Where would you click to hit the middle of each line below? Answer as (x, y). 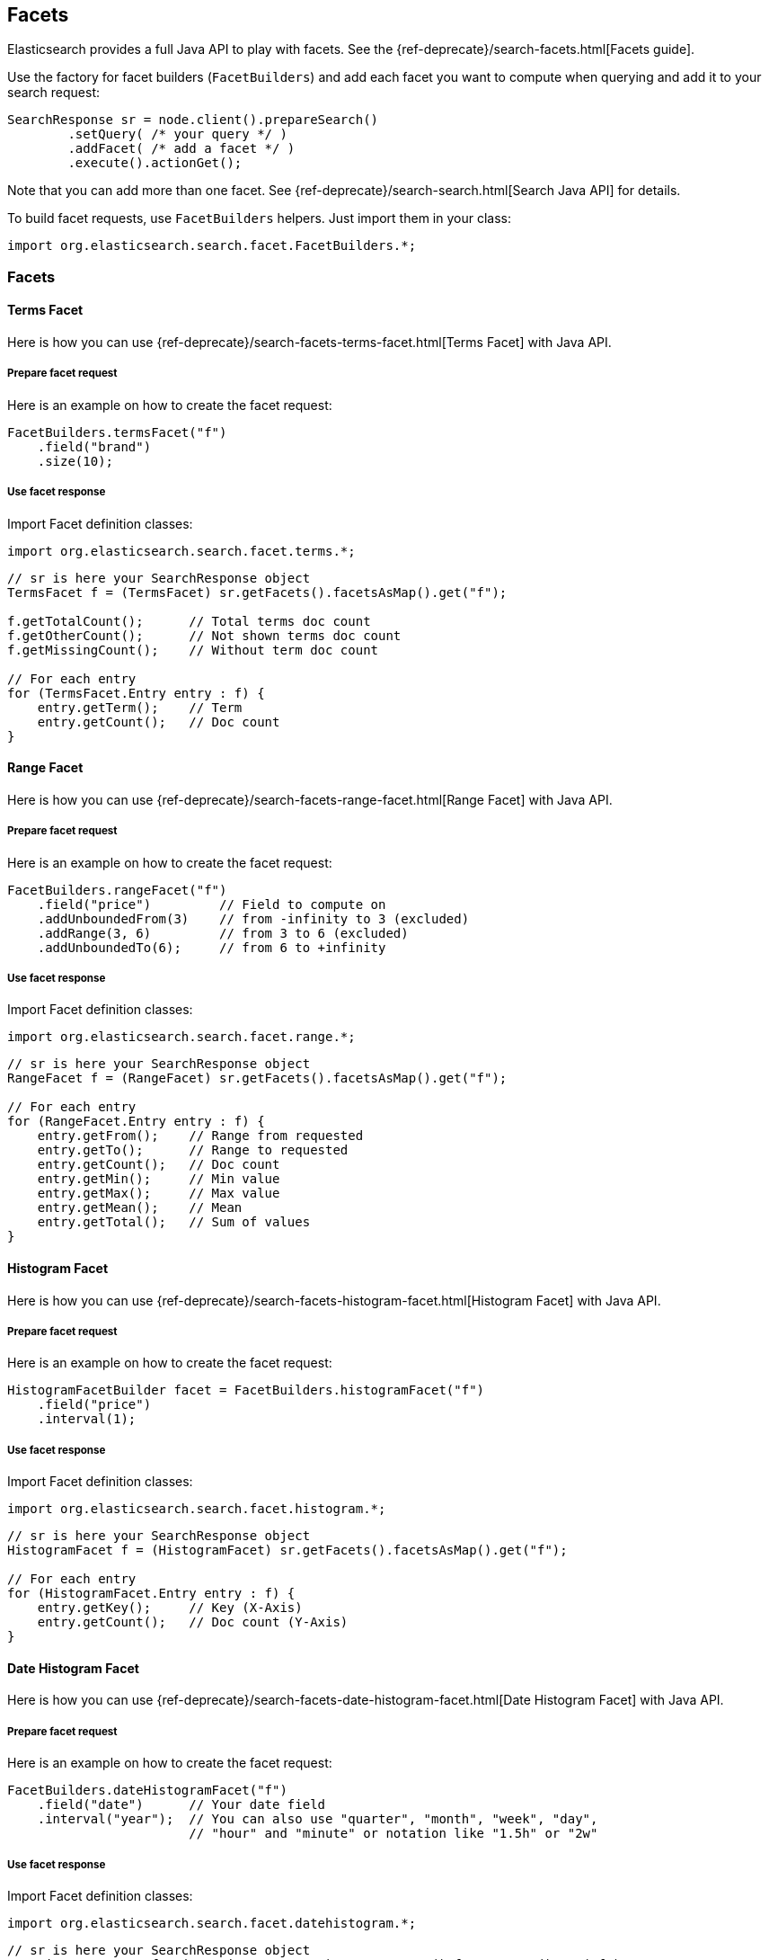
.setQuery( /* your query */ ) (177, 134)
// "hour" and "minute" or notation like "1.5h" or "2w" (393, 1834)
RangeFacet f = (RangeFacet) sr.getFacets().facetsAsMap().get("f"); (257, 1078)
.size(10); (75, 461)
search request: (54, 93)
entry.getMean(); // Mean (140, 1208)
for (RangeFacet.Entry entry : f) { (136, 1122)
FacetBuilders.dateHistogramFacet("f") (147, 1791)
